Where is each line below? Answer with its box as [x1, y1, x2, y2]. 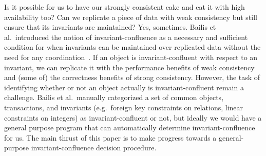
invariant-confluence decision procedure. [31, 142, 157, 153]
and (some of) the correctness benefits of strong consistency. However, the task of [4, 72, 260, 83]
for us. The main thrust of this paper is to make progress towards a [4, 132, 217, 143]
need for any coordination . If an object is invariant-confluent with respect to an [4, 51, 258, 62]
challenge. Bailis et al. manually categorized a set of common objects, [4, 92, 224, 103]
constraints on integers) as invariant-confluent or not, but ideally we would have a [4, 112, 262, 123]
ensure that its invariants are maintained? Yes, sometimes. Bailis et [4, 22, 216, 32]
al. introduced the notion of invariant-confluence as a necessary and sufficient [4, 31, 248, 42]
